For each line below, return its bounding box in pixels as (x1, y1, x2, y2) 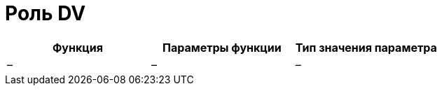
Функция (52, 40, 103, 55)
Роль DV (5, 1, 86, 25)
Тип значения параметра (295, 40, 437, 55)
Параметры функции (162, 40, 282, 55)
